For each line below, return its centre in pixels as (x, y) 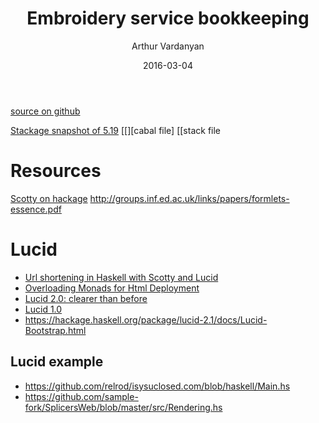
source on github (45, 111)
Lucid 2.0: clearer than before (86, 298)
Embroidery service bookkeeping (168, 18)
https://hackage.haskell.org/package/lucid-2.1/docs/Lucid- (146, 319)
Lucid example (57, 362)
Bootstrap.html (55, 330)
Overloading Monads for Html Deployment (112, 288)
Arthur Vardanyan (168, 46)
